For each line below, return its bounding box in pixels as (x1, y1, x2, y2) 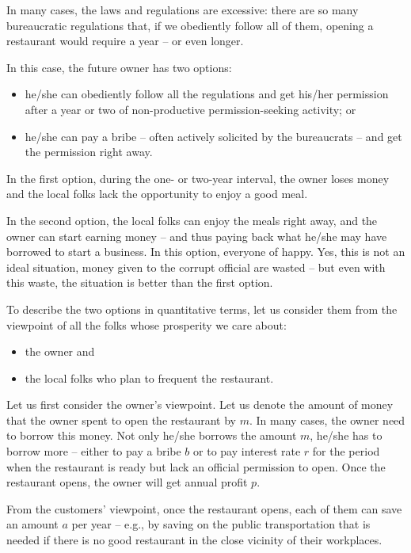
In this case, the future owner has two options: (6, 59, 232, 75)
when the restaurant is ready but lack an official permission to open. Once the (6, 458, 386, 475)
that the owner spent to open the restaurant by (6, 411, 236, 428)
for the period (312, 443, 380, 460)
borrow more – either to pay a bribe (6, 443, 181, 460)
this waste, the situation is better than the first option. (6, 274, 273, 291)
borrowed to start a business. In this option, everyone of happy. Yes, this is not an (6, 243, 405, 260)
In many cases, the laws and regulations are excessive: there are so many (6, 2, 359, 17)
